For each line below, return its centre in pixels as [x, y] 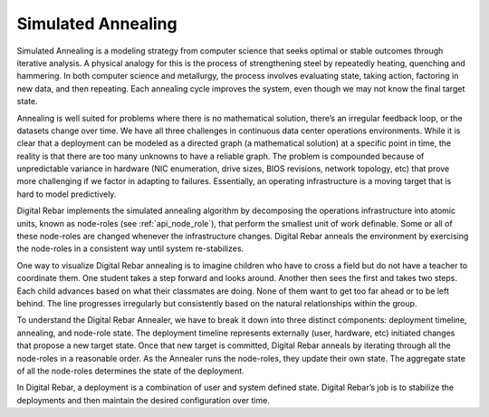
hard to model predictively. [67, 194]
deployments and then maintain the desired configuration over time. [144, 400]
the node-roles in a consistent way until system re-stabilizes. [130, 248]
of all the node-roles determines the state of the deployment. [130, 371]
